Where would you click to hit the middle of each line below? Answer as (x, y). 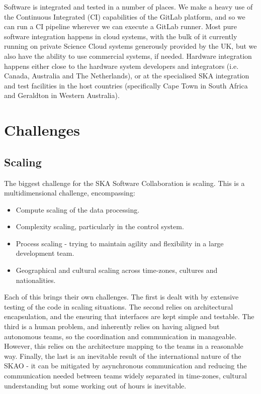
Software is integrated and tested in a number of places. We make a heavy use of (128, 7)
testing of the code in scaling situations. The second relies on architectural (119, 306)
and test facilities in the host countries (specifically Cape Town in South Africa (126, 85)
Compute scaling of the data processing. (78, 209)
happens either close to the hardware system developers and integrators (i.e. (121, 66)
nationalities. (36, 280)
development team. (45, 253)
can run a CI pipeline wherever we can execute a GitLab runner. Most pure (120, 26)
